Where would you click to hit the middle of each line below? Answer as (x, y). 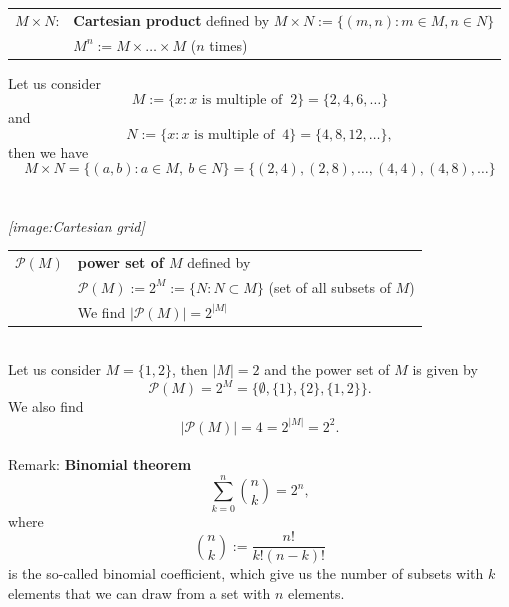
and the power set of (327, 369)
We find (101, 311)
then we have (48, 151)
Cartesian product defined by (171, 19)
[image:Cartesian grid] (76, 225)
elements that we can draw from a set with (139, 593)
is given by (445, 369)
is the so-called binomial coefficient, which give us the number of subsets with (246, 573)
